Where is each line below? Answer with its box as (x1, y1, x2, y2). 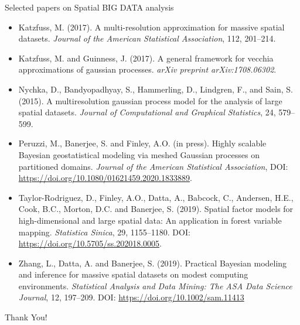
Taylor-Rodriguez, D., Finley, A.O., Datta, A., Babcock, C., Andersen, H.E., (18, 191, 294, 203)
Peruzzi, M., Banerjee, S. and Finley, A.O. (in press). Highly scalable (18, 137, 267, 149)
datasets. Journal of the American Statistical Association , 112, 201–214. (18, 32, 276, 45)
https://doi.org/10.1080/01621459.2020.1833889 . (18, 172, 192, 184)
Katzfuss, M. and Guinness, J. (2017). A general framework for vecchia (18, 52, 274, 64)
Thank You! (5, 311, 47, 323)
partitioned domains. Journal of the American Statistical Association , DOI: (18, 160, 288, 172)
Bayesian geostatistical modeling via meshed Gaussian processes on (18, 148, 260, 160)
